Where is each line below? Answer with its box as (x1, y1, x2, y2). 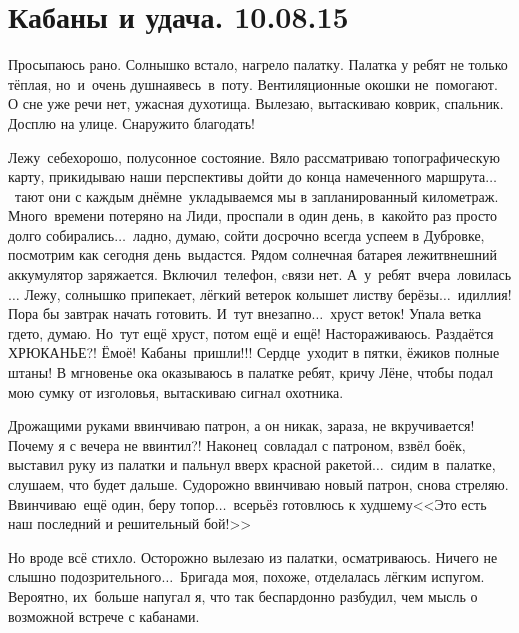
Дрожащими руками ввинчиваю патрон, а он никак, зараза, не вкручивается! (8, 415, 475, 436)
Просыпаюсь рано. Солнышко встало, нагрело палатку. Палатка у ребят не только (8, 54, 508, 75)
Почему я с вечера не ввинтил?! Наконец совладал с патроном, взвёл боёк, (8, 434, 466, 455)
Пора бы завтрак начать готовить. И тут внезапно (8, 303, 312, 324)
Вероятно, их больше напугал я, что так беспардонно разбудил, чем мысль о (8, 585, 478, 606)
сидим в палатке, (390, 454, 496, 475)
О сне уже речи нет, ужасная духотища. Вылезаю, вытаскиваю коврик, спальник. (8, 93, 504, 114)
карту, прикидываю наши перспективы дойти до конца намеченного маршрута (8, 166, 486, 187)
